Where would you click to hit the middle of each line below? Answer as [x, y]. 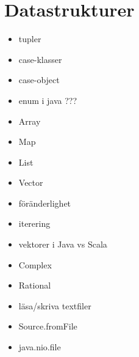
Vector [31, 182]
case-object [39, 80]
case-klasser [40, 59]
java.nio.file [40, 347]
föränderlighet [45, 203]
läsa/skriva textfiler [55, 305]
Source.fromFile [48, 326]
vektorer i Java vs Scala [63, 244]
